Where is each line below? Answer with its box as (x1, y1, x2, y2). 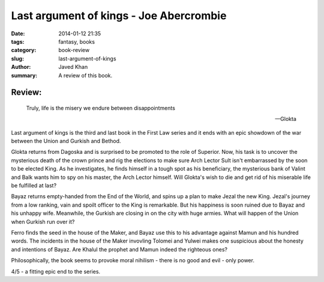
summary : (11, 72, 38, 79)
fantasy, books (58, 38, 95, 45)
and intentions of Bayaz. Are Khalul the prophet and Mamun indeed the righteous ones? (11, 245, 228, 253)
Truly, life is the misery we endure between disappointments (26, 104, 175, 111)
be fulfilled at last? (11, 182, 57, 189)
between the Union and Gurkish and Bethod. (11, 138, 121, 145)
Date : (11, 30, 25, 37)
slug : (11, 54, 24, 62)
